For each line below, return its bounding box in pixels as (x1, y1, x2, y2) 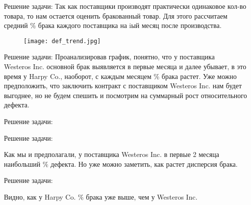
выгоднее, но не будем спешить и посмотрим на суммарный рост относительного (4, 90, 247, 100)
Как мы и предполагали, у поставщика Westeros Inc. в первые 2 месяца (4, 149, 219, 159)
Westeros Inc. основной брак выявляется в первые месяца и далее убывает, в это (4, 61, 247, 72)
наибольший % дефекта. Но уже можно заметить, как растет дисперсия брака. (4, 158, 238, 169)
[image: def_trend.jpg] (24, 37, 101, 45)
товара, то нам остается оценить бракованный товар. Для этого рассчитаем (4, 10, 227, 21)
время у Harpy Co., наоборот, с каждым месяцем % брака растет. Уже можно (4, 71, 237, 81)
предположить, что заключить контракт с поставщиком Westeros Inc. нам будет (4, 80, 242, 91)
